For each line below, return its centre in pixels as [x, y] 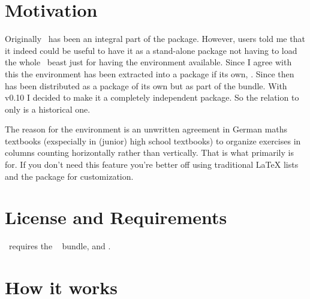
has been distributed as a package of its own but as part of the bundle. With [146, 85]
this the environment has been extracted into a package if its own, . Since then [150, 73]
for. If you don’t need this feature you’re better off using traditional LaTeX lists [152, 164]
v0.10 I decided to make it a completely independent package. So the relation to [152, 97]
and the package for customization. [69, 176]
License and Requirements [116, 217]
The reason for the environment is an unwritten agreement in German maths [146, 129]
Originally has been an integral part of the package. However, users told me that [155, 39]
